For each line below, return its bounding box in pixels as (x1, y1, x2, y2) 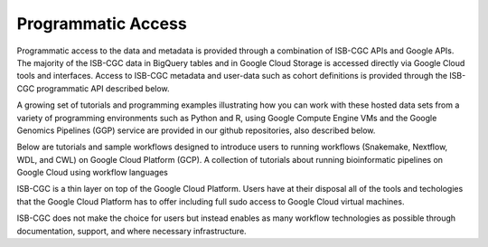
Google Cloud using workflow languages (16, 167, 169, 178)
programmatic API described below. (36, 82, 171, 94)
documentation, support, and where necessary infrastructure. (16, 225, 248, 236)
